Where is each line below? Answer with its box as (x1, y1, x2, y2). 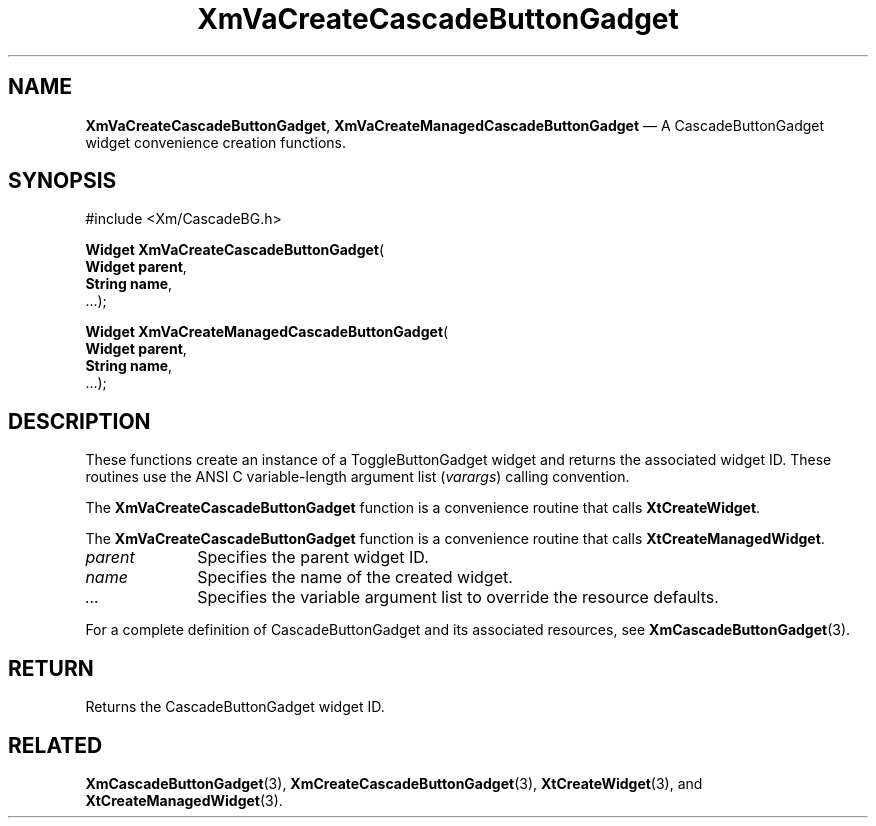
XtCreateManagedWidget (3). (85, 791, 283, 809)
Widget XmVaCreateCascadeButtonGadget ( (85, 241, 385, 259)
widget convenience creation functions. (85, 133, 347, 151)
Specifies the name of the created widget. (197, 567, 513, 588)
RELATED (8, 732, 103, 758)
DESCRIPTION (8, 408, 151, 434)
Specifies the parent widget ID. (197, 547, 429, 568)
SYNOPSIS (8, 168, 117, 194)
